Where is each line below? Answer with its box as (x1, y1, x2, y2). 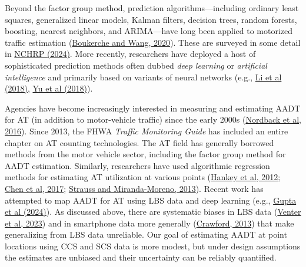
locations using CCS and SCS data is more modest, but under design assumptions (5, 239, 301, 252)
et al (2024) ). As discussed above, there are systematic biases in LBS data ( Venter (5, 205, 301, 218)
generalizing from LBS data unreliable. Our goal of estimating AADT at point (5, 228, 287, 241)
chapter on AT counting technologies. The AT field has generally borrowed (5, 136, 274, 148)
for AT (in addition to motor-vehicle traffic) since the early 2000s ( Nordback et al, (5, 113, 301, 126)
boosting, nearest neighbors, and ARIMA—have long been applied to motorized (5, 25, 293, 37)
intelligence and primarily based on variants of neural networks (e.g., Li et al (5, 70, 282, 83)
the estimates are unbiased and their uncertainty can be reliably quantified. (5, 251, 277, 263)
